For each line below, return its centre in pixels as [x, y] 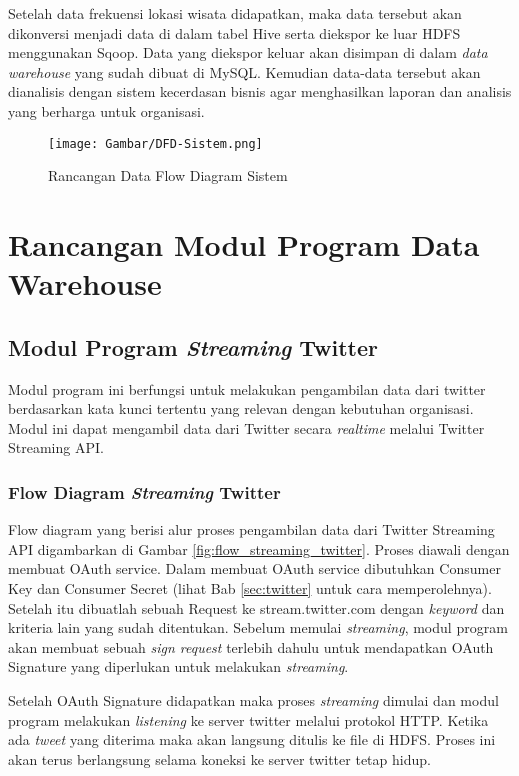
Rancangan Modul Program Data [244, 244]
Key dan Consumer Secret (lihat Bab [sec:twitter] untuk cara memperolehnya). [250, 587]
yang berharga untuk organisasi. [106, 110]
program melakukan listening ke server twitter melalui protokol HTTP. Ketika [248, 719]
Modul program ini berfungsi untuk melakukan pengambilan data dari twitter [247, 388]
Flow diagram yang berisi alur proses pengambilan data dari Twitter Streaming [251, 529]
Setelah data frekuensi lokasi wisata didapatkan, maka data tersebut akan [235, 13]
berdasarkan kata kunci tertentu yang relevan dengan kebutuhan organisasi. [241, 408]
